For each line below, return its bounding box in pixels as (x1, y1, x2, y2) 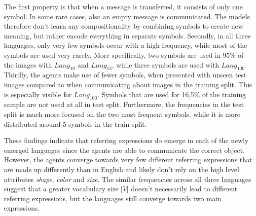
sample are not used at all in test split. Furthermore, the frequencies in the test (4, 99, 244, 109)
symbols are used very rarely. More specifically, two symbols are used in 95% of (4, 49, 244, 60)
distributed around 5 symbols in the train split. (4, 118, 147, 129)
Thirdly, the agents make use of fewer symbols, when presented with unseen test (4, 70, 247, 80)
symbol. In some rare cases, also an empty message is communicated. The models (4, 11, 250, 21)
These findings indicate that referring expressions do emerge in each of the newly (4, 135, 249, 145)
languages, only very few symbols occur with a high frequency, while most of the (4, 40, 247, 50)
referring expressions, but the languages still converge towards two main (4, 193, 221, 203)
